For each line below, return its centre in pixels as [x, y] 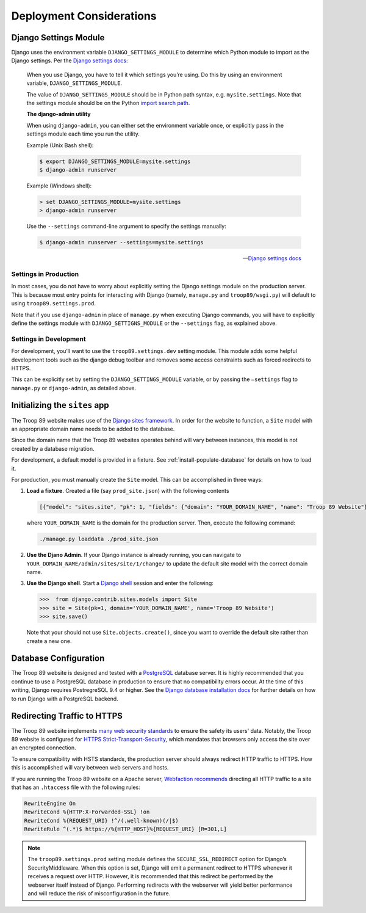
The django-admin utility [59, 114]
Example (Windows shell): [59, 186]
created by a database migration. [53, 448]
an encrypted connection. [44, 747]
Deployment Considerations [84, 16]
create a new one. [49, 641]
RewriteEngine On [50, 803]
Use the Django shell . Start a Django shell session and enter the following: [120, 583]
